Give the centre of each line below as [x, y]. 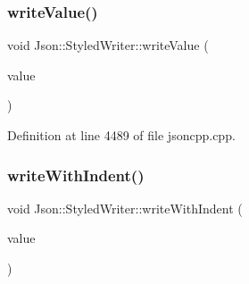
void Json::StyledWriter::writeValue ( [108, 45]
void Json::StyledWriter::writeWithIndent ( [125, 208]
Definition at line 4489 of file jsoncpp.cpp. [121, 135]
